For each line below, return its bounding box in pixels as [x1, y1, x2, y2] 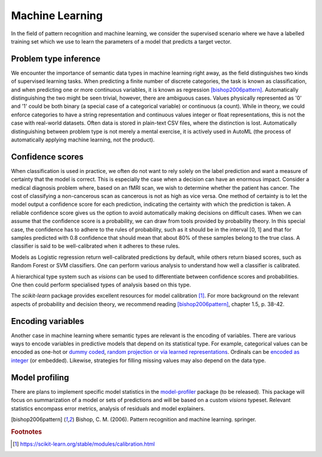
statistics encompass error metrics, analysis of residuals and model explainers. [11, 404, 205, 412]
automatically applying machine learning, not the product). [11, 136, 155, 143]
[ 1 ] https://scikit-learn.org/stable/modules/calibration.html [13, 440, 155, 447]
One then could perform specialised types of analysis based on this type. [11, 281, 191, 288]
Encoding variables [11, 316, 85, 326]
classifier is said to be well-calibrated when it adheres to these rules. [11, 242, 180, 250]
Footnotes [11, 427, 42, 436]
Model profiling [11, 372, 69, 382]
